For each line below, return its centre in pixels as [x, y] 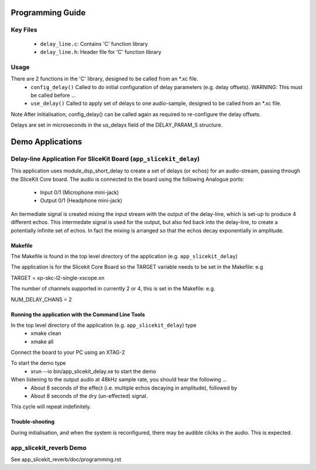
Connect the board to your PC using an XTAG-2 [68, 353]
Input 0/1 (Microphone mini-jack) [80, 192]
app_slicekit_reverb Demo [49, 448]
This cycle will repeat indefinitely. [51, 407]
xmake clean [46, 333]
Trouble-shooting [33, 422]
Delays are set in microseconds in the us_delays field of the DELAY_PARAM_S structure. [117, 125]
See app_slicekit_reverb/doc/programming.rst [66, 459]
